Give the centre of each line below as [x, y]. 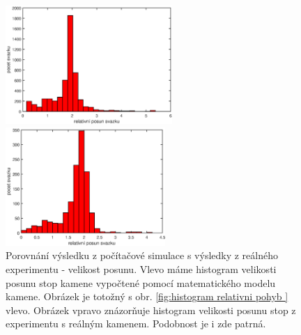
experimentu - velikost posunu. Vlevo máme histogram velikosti [141, 268]
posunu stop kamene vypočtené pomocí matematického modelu [141, 282]
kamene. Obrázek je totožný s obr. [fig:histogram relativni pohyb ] [147, 296]
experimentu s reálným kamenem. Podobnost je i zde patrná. [136, 324]
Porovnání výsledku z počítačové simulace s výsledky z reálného [142, 255]
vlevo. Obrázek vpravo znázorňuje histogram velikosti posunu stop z [151, 310]
